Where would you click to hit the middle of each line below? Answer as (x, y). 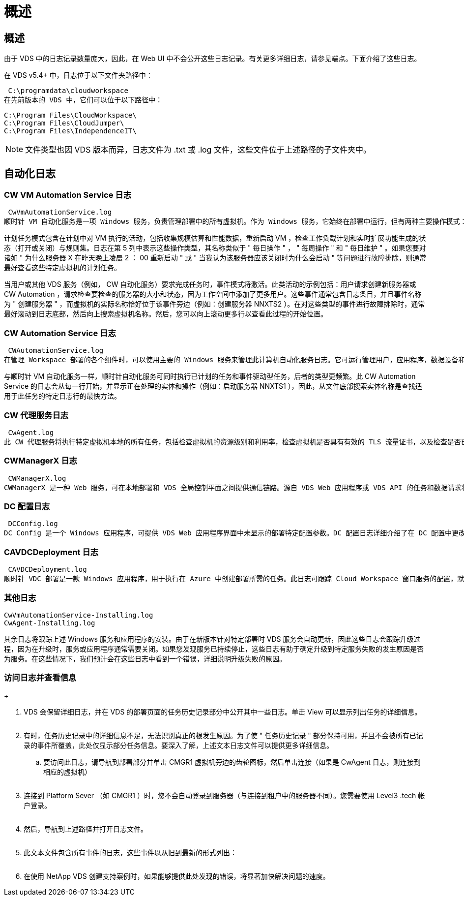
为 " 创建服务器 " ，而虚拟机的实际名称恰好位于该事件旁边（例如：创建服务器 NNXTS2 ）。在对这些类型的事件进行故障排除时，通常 (215, 304)
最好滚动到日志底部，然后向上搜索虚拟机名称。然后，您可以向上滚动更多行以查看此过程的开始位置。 (166, 314)
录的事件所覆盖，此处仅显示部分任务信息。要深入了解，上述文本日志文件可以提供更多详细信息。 (178, 745)
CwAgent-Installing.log (50, 623)
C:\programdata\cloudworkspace (68, 91)
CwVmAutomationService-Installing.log (79, 615)
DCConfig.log (33, 524)
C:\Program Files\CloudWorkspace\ (70, 115)
